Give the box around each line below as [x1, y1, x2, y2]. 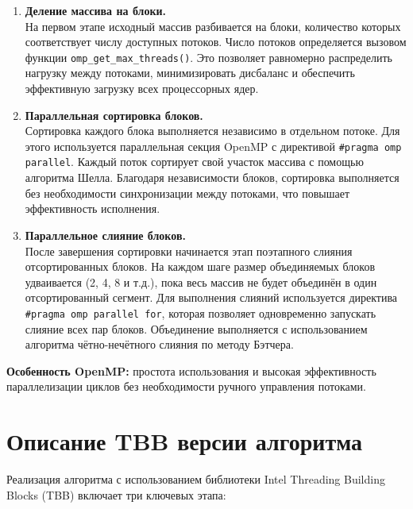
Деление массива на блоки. [25, 2, 166, 18]
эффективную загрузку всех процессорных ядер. [25, 80, 259, 97]
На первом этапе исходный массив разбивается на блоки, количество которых [25, 17, 401, 34]
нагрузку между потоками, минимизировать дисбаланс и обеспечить [25, 64, 355, 81]
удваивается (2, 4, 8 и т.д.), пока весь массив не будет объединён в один [25, 273, 377, 290]
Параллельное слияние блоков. [25, 226, 186, 243]
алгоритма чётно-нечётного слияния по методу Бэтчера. [25, 336, 294, 353]
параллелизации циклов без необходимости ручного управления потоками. [6, 378, 366, 395]
